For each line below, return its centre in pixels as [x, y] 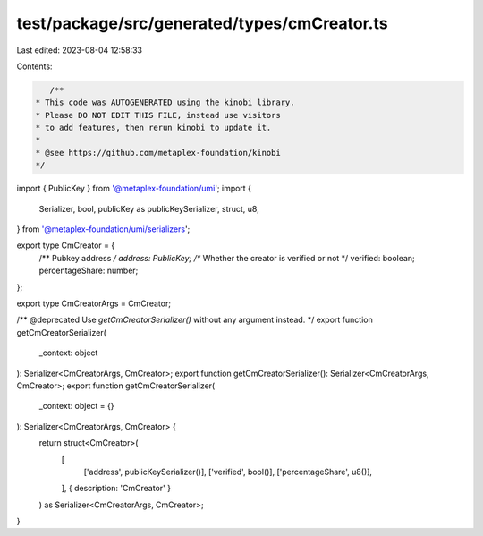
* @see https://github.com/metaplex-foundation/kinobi [158, 153]
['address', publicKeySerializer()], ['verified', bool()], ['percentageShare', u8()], [228, 472]
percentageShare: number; [89, 271]
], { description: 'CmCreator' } [116, 489]
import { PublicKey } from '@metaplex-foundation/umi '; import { [134, 189]
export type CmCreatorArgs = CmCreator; [94, 303]
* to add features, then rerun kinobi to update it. [153, 128]
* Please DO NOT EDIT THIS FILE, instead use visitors [158, 115]
